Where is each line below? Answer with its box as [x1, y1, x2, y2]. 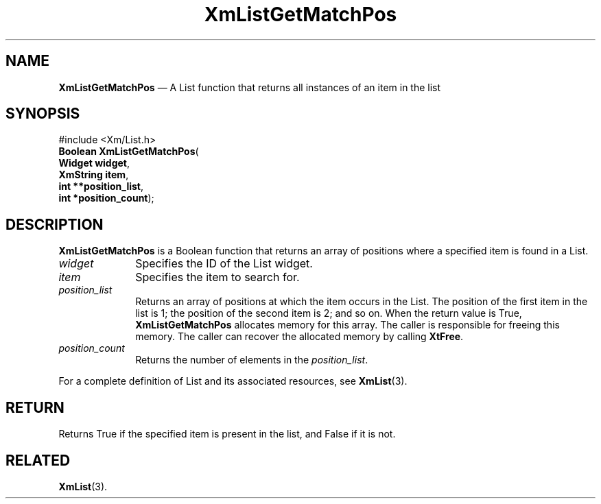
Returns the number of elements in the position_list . [135, 354, 368, 366]
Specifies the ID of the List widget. [135, 256, 313, 271]
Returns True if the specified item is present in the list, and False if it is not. [58, 428, 396, 440]
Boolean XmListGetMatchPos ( [58, 145, 199, 158]
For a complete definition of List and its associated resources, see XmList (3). [58, 375, 408, 387]
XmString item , [58, 169, 129, 181]
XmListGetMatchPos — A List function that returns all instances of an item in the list [58, 81, 441, 93]
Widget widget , [58, 157, 130, 169]
